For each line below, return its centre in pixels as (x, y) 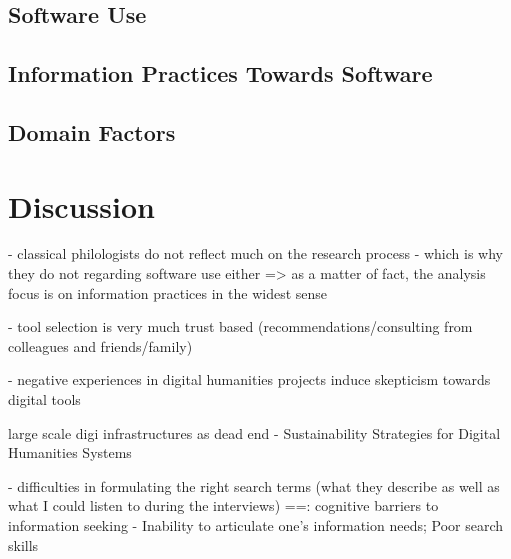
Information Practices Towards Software (220, 73)
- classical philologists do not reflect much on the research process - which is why (255, 253)
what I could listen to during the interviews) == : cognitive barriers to (223, 505)
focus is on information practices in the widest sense (168, 292)
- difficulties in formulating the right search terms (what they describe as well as (254, 485)
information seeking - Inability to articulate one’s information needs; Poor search (255, 525)
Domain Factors (92, 131)
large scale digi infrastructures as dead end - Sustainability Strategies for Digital (254, 432)
